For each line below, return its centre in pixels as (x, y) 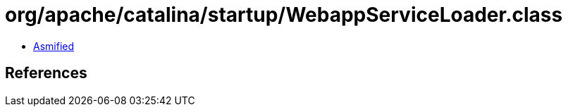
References (46, 73)
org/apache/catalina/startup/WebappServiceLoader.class (284, 15)
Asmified (54, 46)
